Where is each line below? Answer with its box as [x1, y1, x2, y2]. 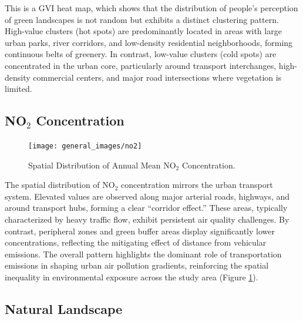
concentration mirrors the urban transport [121, 178, 273, 191]
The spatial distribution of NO [5, 178, 115, 191]
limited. [5, 82, 32, 95]
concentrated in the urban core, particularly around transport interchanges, [5, 59, 277, 71]
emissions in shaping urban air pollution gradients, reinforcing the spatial [5, 259, 269, 272]
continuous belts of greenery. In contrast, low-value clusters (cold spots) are [5, 48, 277, 60]
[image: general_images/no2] [28, 141, 142, 150]
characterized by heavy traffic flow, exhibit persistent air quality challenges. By [5, 213, 289, 225]
